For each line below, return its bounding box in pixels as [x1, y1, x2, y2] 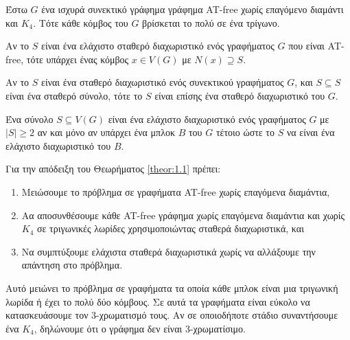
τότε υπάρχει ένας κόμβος [26, 52, 129, 66]
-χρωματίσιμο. [189, 321, 246, 335]
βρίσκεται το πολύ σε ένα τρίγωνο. [142, 15, 280, 30]
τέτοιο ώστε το [215, 125, 275, 139]
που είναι [288, 38, 325, 53]
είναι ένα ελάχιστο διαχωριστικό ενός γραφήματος [108, 111, 306, 126]
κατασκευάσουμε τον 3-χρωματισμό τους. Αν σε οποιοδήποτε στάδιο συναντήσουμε [5, 308, 338, 322]
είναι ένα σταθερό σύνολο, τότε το [5, 88, 143, 102]
